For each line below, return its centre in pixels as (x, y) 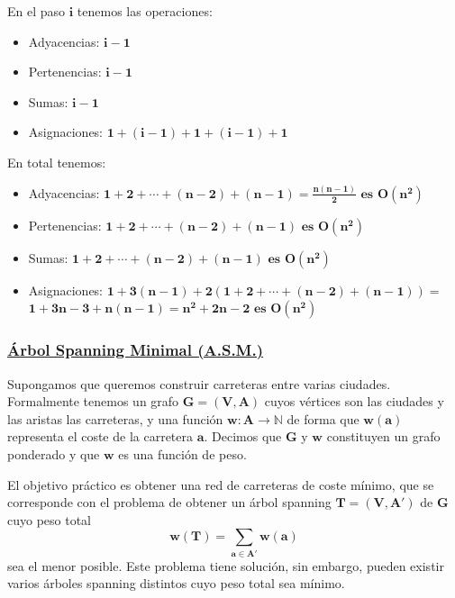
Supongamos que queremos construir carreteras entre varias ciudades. (199, 383)
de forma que (323, 418)
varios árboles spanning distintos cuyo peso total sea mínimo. (176, 583)
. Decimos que (243, 436)
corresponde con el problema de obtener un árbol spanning (169, 502)
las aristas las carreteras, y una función (115, 418)
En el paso (36, 11)
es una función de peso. (182, 454)
